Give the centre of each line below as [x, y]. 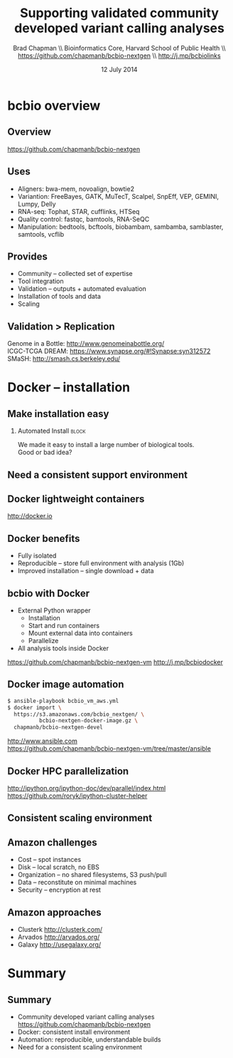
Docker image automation [66, 685]
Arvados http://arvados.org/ [59, 937]
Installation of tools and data [59, 297]
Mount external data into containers [80, 633]
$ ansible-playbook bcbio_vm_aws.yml [63, 701]
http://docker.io [30, 516]
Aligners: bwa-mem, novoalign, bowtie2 [76, 189]
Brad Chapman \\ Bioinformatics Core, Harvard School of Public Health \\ [119, 48]
